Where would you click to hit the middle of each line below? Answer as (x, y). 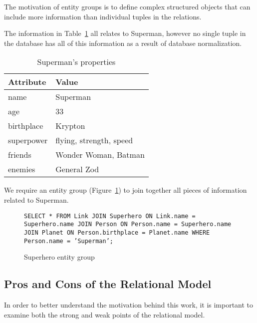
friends (20, 155)
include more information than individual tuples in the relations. (103, 16)
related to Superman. (36, 199)
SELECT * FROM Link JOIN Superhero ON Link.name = (110, 216)
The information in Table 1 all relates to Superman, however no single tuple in (125, 33)
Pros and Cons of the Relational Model (108, 284)
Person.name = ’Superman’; (69, 241)
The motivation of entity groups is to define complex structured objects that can (127, 6)
